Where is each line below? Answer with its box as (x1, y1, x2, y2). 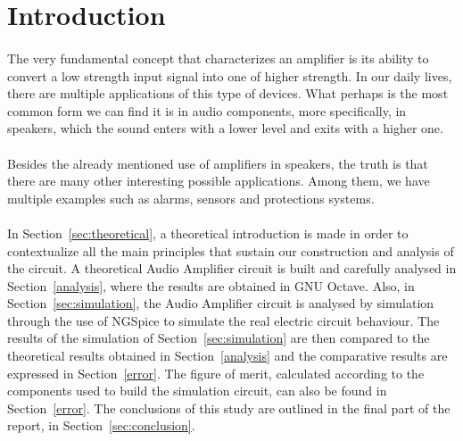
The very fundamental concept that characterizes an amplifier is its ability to (7, 48, 429, 67)
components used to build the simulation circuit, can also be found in (7, 381, 387, 400)
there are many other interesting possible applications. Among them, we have (7, 171, 430, 190)
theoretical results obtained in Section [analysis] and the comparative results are (7, 346, 448, 365)
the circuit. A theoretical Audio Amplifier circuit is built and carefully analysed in (7, 259, 457, 278)
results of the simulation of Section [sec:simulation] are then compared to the (7, 329, 430, 347)
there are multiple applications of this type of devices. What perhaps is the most (7, 84, 449, 103)
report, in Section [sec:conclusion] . (7, 416, 195, 435)
